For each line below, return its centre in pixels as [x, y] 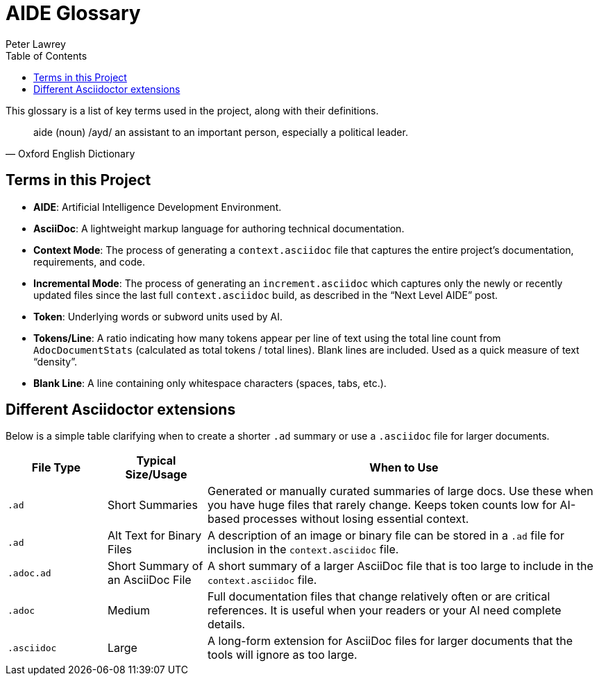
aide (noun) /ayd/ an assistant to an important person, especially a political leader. [221, 132]
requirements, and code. [89, 261]
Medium [128, 611]
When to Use [404, 468]
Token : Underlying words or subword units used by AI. [158, 316]
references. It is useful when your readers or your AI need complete [384, 611]
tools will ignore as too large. [282, 655]
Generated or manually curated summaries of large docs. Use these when [400, 491]
